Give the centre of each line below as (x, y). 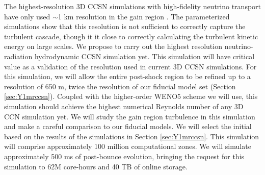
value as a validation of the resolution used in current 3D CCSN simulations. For (130, 66)
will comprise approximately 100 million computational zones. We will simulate (128, 146)
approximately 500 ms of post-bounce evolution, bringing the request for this (124, 156)
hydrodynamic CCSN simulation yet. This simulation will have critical (144, 56)
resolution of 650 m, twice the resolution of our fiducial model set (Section (120, 86)
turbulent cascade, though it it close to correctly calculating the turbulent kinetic (131, 36)
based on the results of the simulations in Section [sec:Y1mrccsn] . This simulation (132, 136)
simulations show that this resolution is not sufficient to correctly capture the (125, 26)
